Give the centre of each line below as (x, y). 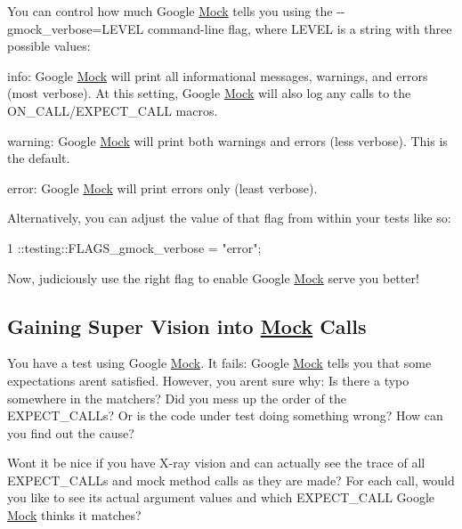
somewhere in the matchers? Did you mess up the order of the (177, 398)
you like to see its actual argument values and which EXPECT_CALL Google (221, 497)
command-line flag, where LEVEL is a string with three (300, 28)
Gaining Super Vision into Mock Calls (187, 326)
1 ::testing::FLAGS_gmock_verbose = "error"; (134, 247)
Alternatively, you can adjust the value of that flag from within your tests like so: (229, 218)
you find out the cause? (71, 432)
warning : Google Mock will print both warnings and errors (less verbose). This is (227, 140)
